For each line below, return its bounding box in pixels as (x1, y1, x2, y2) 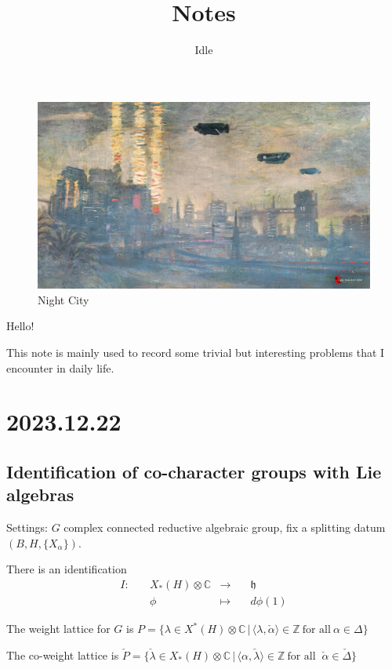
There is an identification (6, 561, 127, 577)
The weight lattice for (6, 620, 111, 636)
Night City (38, 291, 89, 307)
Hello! (6, 318, 34, 334)
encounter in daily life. (6, 359, 114, 376)
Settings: (6, 519, 48, 536)
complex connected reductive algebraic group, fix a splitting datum (64, 519, 386, 536)
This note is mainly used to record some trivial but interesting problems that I (6, 344, 385, 360)
